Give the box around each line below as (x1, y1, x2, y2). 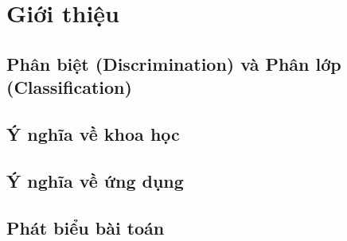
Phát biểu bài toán (6, 215, 165, 239)
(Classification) (6, 75, 132, 99)
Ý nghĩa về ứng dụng (6, 168, 184, 192)
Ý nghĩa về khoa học (6, 121, 180, 146)
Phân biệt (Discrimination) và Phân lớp (6, 51, 341, 76)
